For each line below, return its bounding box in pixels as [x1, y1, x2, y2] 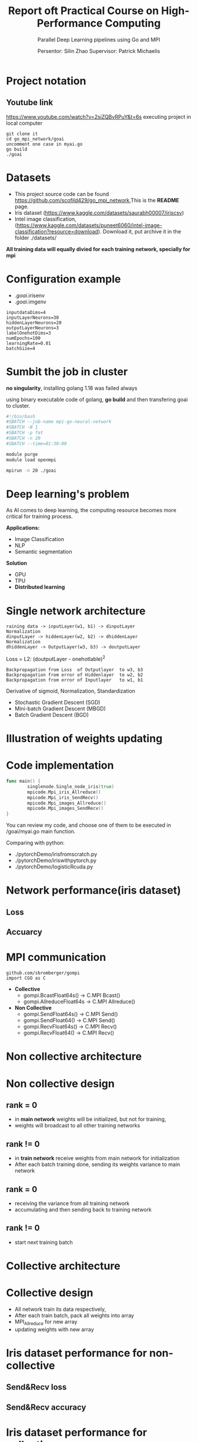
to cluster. [6, 402, 31, 409]
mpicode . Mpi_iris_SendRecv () [27, 795, 99, 800]
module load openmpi [6, 457, 57, 463]
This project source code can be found [14, 190, 109, 198]
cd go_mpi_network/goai [6, 136, 65, 142]
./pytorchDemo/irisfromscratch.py [14, 851, 98, 858]
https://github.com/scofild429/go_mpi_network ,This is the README [14, 196, 179, 203]
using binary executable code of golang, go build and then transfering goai [6, 396, 188, 403]
